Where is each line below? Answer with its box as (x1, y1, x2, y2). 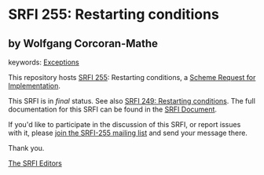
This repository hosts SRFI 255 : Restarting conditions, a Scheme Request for (8, 73, 256, 82)
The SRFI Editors (8, 159, 63, 168)
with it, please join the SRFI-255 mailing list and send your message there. (8, 128, 247, 137)
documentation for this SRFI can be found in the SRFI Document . (8, 104, 218, 114)
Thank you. (8, 144, 45, 152)
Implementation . (8, 81, 61, 90)
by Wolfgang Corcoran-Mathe (8, 37, 159, 50)
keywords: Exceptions (8, 57, 80, 67)
